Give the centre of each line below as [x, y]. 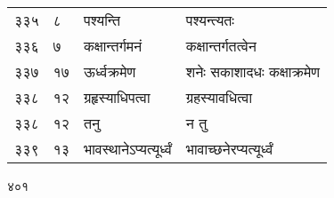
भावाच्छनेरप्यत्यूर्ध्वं [229, 149]
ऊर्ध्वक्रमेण [110, 71]
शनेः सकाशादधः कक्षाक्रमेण [253, 71]
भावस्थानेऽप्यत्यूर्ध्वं [128, 149]
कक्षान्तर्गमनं [113, 46]
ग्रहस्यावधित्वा [219, 97]
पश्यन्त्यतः [210, 20]
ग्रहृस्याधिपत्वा [117, 97]
